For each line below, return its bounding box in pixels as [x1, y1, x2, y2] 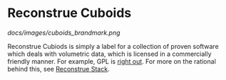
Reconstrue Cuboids [7, 5, 132, 21]
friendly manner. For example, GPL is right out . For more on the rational [7, 57, 216, 65]
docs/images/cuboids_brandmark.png [7, 28, 120, 37]
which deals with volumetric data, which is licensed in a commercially [7, 50, 212, 58]
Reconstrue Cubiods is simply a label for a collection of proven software [7, 42, 219, 50]
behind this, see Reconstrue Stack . [7, 64, 110, 73]
